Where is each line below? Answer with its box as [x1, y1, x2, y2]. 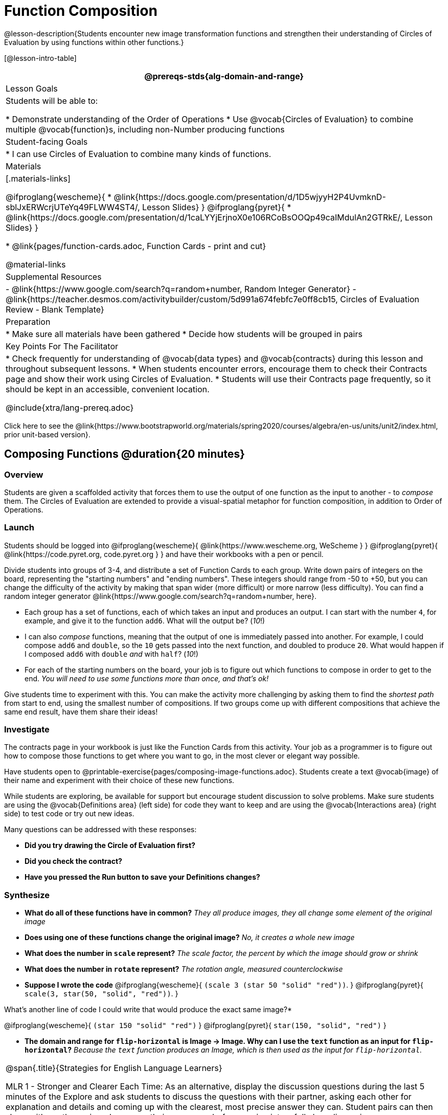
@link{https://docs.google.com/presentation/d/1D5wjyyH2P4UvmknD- [114, 191, 386, 202]
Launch [4, 522, 34, 533]
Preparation [6, 316, 51, 327]
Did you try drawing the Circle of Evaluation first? [25, 841, 195, 850]
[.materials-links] [6, 173, 71, 184]
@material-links [6, 259, 66, 270]
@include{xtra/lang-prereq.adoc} [6, 402, 134, 413]
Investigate [4, 724, 50, 735]
